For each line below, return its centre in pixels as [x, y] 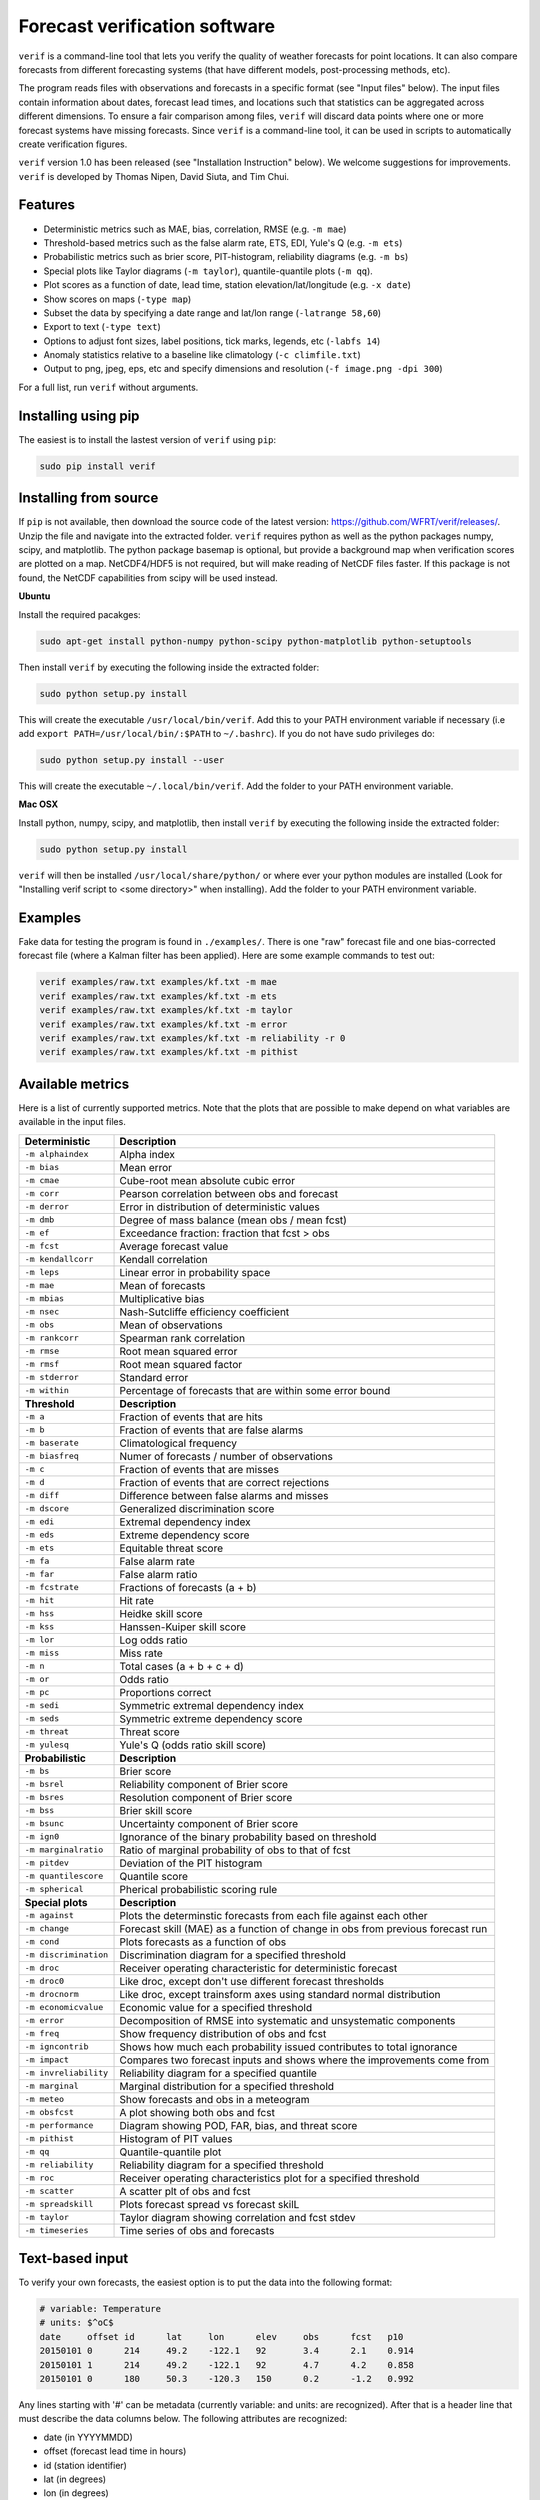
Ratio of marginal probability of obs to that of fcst [235, 1850]
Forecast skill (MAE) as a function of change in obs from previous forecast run [303, 1928]
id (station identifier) [85, 2465]
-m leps [42, 1272]
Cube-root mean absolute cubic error [207, 1180]
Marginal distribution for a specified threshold [227, 2086]
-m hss [39, 1613]
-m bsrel [44, 1784]
